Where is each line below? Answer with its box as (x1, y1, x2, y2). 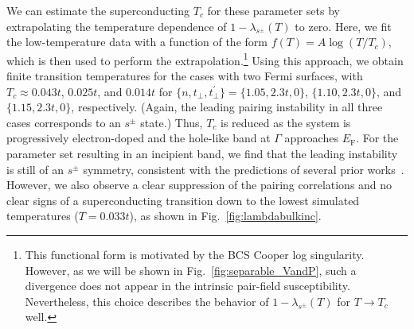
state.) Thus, (140, 114, 203, 130)
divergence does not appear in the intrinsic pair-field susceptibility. (25, 277, 350, 294)
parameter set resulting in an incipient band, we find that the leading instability (6, 145, 398, 161)
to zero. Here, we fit (295, 17, 392, 34)
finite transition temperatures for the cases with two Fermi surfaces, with (6, 68, 363, 84)
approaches (284, 130, 338, 146)
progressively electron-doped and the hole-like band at (6, 130, 271, 146)
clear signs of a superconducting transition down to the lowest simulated (6, 192, 360, 208)
